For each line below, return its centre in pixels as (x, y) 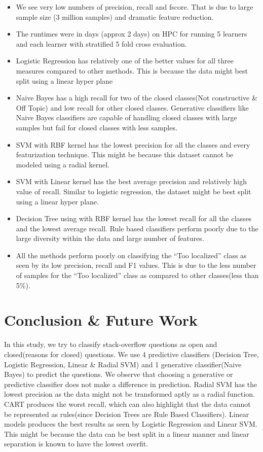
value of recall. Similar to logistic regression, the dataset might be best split (134, 191)
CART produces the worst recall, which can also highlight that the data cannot (127, 404)
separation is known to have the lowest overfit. (76, 444)
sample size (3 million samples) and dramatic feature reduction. (115, 16)
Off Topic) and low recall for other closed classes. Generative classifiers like (132, 107)
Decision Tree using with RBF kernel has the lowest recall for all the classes (134, 218)
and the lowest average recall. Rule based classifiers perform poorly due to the (137, 228)
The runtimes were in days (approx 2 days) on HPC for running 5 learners (131, 34)
